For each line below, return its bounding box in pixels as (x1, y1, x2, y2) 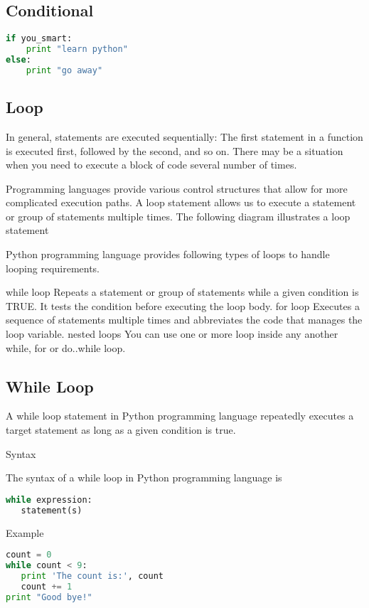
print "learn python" (26, 44, 128, 55)
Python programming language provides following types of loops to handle (6, 247, 330, 262)
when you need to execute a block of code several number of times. (6, 157, 297, 172)
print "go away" (26, 65, 103, 75)
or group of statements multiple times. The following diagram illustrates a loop (6, 208, 351, 223)
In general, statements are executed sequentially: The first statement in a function (6, 129, 363, 144)
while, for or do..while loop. (6, 340, 126, 355)
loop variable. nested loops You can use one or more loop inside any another (6, 326, 338, 341)
